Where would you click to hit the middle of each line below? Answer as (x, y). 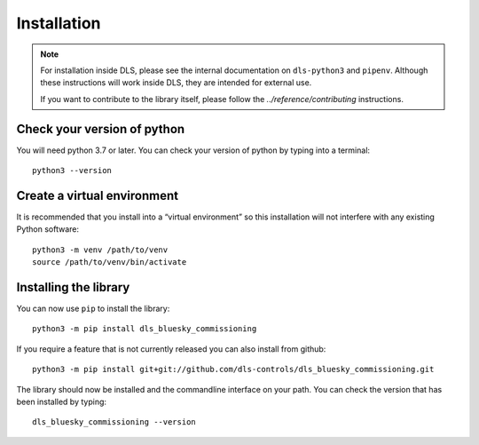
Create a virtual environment (98, 195)
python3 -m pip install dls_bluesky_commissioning (145, 329)
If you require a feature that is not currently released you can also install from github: (171, 349)
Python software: (48, 229)
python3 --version (72, 171)
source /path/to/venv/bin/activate (110, 262)
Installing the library (73, 287)
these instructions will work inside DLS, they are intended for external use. (176, 83)
